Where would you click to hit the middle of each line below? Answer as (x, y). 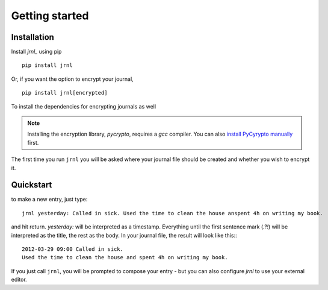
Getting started (50, 16)
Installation (32, 37)
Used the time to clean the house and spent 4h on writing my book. (125, 257)
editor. (19, 280)
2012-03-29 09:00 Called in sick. (73, 249)
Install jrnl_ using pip (36, 52)
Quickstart (32, 185)
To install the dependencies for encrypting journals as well (84, 106)
